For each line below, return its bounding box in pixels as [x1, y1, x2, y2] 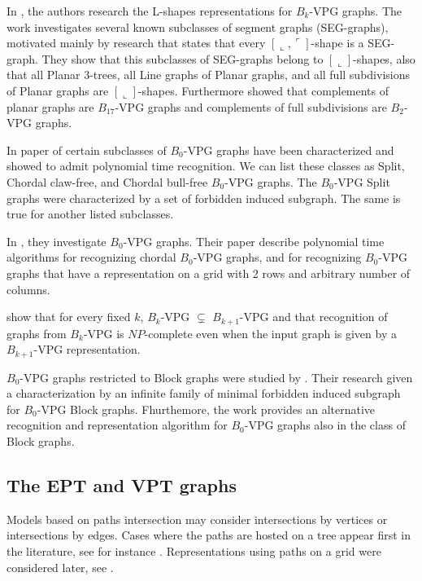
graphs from [7, 324, 67, 341]
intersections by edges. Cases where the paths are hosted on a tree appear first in [7, 526, 411, 544]
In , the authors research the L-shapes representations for [7, 2, 293, 19]
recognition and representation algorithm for [7, 416, 228, 434]
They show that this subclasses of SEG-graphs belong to [41, 50, 324, 67]
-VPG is [83, 324, 124, 341]
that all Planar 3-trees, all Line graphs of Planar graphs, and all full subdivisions [7, 66, 410, 83]
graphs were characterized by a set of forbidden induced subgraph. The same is [7, 189, 401, 206]
